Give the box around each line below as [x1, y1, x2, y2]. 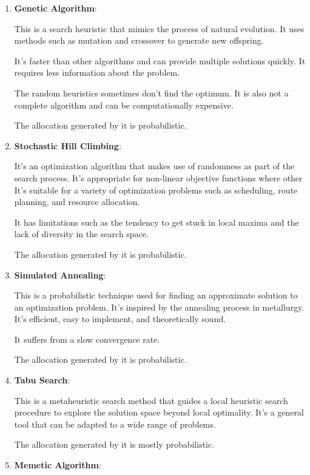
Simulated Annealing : [14, 268, 106, 281]
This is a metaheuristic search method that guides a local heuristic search [14, 394, 288, 406]
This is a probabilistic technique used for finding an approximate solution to [14, 289, 298, 302]
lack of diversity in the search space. [14, 227, 149, 240]
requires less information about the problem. [14, 66, 180, 79]
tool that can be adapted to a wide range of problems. [14, 417, 216, 430]
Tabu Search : [14, 374, 70, 386]
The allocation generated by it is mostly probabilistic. [14, 438, 215, 451]
